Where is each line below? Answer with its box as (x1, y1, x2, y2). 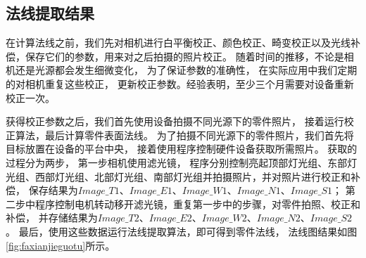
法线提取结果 (6, 2, 94, 24)
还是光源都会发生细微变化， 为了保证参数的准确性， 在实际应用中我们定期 (15, 63, 358, 77)
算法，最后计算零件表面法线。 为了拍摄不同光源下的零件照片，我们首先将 (15, 127, 354, 142)
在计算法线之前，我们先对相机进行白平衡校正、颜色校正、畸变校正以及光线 (6, 35, 351, 50)
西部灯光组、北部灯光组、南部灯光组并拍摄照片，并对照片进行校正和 (34, 169, 351, 183)
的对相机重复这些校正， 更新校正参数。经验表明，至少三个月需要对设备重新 (6, 76, 354, 91)
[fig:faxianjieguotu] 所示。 (6, 238, 115, 252)
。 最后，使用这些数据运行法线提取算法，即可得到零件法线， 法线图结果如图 (6, 224, 358, 238)
